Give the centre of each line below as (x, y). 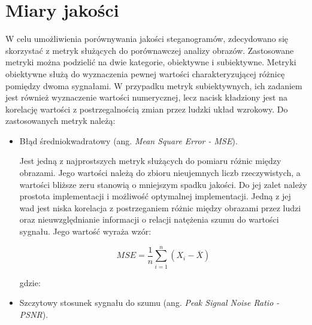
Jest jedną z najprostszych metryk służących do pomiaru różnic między (150, 161)
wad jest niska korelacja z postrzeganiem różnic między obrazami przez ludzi (160, 207)
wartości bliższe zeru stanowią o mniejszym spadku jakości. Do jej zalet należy (163, 184)
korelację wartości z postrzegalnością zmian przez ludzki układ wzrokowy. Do (147, 109)
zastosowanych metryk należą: (60, 121)
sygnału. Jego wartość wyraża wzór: (85, 231)
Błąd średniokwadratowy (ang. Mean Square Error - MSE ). (128, 140)
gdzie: (30, 282)
